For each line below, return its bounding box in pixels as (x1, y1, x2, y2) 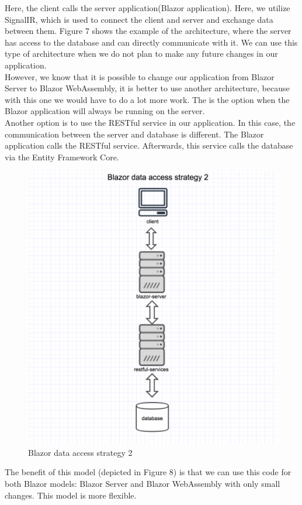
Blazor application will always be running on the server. (5, 105, 205, 117)
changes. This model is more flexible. (5, 489, 137, 501)
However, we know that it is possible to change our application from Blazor (5, 70, 275, 83)
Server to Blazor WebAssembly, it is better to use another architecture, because (5, 82, 290, 94)
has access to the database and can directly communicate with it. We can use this (5, 36, 298, 48)
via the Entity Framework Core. (5, 150, 119, 163)
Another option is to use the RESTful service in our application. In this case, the (5, 116, 296, 128)
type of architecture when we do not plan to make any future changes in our (5, 47, 278, 60)
